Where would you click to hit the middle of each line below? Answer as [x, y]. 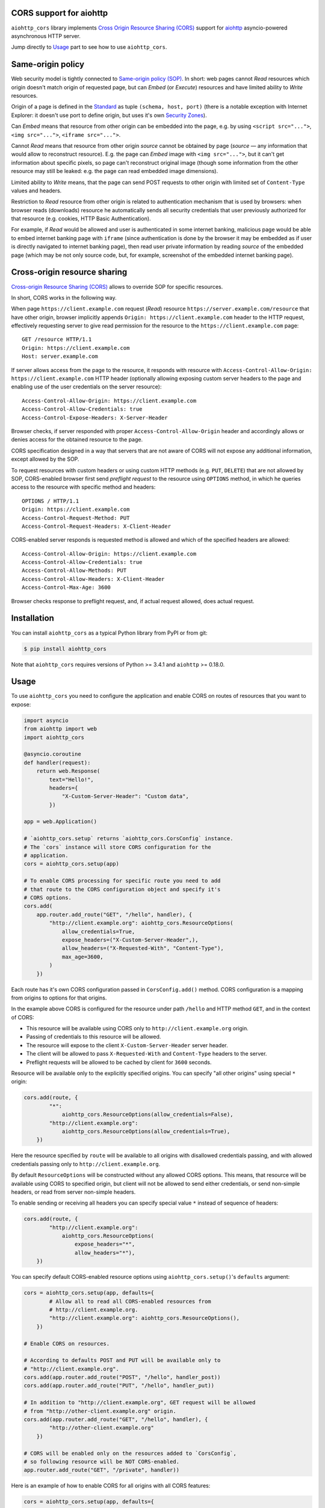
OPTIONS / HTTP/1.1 [51, 501]
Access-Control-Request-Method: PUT [76, 518]
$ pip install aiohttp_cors [65, 649]
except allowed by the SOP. [45, 459]
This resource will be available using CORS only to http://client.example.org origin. [138, 1028]
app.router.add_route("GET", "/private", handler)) [102, 1470]
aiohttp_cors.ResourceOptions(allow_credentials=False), [147, 1115]
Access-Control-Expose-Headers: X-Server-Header [95, 417]
